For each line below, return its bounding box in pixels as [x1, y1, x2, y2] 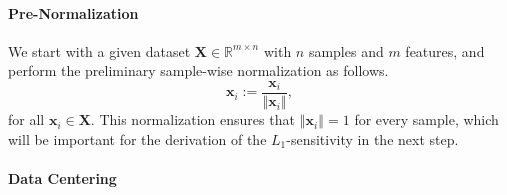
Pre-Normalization [8, 2, 139, 23]
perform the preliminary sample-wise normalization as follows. [8, 60, 389, 81]
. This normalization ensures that [90, 109, 295, 130]
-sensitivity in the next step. [286, 128, 459, 149]
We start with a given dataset [8, 40, 191, 61]
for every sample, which [354, 109, 499, 130]
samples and [308, 40, 384, 61]
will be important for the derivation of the [8, 128, 267, 149]
